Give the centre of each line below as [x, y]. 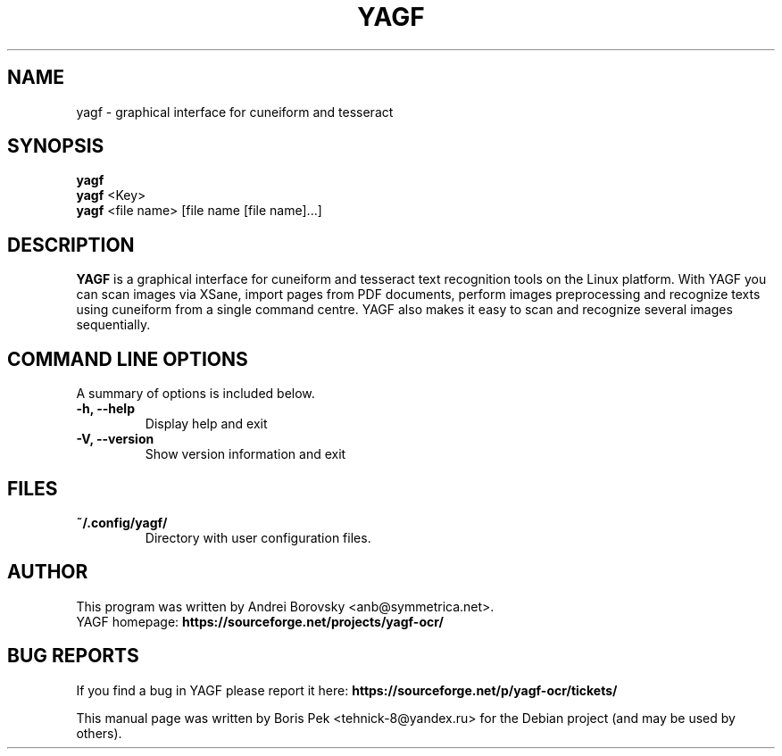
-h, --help [105, 409]
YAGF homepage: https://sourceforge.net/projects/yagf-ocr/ [260, 621]
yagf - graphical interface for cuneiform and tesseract [235, 112]
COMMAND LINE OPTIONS [128, 359]
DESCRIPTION [71, 245]
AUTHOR [48, 572]
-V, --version [115, 439]
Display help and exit [206, 424]
